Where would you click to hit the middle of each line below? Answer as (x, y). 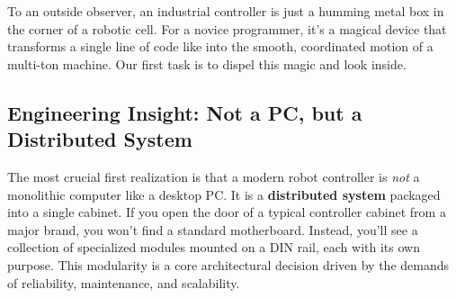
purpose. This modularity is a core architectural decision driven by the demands (228, 264)
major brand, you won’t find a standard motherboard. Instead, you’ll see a (213, 229)
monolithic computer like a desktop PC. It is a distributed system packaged (224, 194)
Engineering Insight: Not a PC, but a (185, 112)
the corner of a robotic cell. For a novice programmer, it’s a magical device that (227, 28)
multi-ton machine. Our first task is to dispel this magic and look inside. (207, 63)
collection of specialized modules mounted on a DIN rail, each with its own (214, 247)
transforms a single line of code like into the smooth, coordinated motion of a (220, 46)
